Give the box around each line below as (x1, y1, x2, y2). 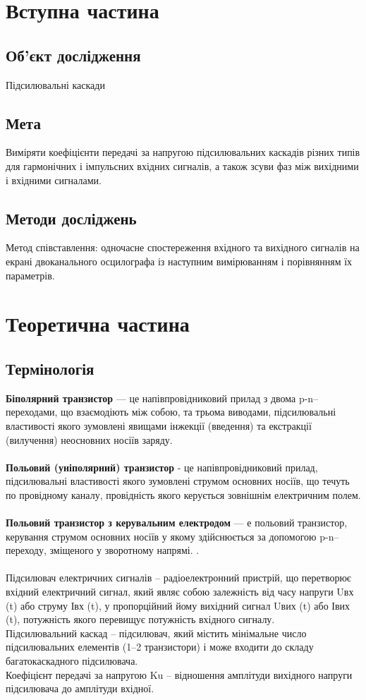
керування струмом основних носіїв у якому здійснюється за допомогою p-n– (6, 529, 339, 543)
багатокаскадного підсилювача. (6, 653, 138, 668)
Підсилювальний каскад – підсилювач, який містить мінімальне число (6, 625, 307, 640)
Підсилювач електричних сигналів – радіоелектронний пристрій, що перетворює (6, 570, 351, 585)
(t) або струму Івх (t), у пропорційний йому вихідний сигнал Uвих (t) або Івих (6, 598, 350, 612)
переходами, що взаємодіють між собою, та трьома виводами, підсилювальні (6, 404, 336, 419)
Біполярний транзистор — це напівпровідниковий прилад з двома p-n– (6, 390, 319, 405)
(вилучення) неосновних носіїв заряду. (6, 432, 173, 447)
